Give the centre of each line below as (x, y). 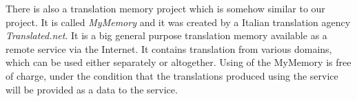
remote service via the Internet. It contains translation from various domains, (169, 48)
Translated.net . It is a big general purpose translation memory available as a (166, 35)
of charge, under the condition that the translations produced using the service (172, 75)
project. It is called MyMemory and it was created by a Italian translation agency (178, 22)
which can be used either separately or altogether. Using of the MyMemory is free (178, 62)
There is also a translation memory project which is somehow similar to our (165, 8)
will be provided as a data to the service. (92, 89)
